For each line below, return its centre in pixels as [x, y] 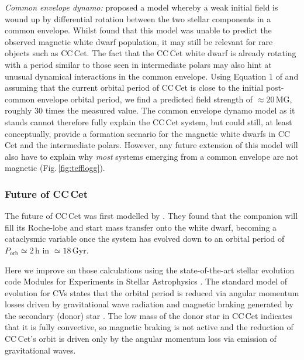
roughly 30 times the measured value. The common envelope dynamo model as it [150, 110]
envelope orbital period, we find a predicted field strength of [145, 99]
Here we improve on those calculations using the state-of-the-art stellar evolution [150, 270]
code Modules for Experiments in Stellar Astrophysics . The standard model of [146, 281]
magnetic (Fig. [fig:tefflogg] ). [55, 168]
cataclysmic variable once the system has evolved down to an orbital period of [145, 239]
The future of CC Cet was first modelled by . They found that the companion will [151, 216]
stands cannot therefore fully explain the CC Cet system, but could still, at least [148, 121]
